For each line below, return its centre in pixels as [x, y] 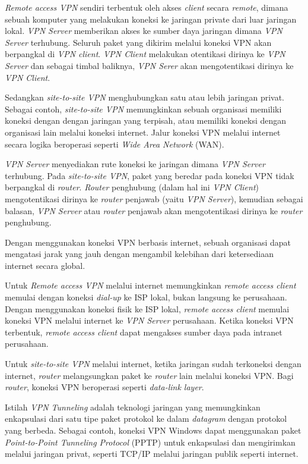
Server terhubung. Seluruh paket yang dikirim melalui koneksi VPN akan [138, 42]
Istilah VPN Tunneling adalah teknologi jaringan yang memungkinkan [133, 407]
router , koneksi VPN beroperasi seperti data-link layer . [104, 387]
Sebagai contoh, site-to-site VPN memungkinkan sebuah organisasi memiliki [143, 109]
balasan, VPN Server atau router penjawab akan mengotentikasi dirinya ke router [154, 210]
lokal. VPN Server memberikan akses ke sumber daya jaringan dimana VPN [144, 31]
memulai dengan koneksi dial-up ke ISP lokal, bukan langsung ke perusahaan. [146, 297]
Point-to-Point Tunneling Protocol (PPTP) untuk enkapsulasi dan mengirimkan [150, 442]
